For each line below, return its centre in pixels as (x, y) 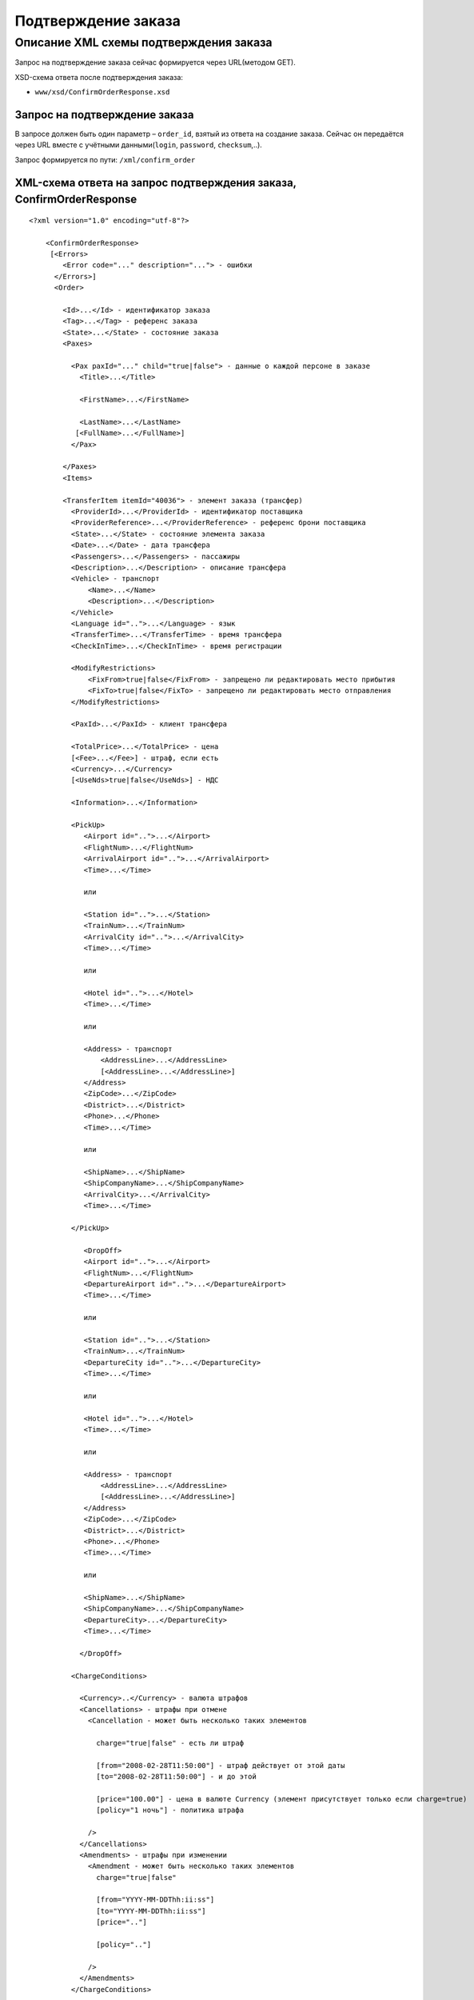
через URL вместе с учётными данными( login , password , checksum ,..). (139, 145)
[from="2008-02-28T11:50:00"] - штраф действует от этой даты (221, 1765)
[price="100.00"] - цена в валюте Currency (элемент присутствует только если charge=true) (282, 1799)
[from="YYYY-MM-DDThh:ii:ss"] (155, 1900)
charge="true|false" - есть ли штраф (170, 1743)
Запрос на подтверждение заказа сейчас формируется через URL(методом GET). (155, 62)
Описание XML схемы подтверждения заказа (143, 42)
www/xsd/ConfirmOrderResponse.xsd (102, 92)
